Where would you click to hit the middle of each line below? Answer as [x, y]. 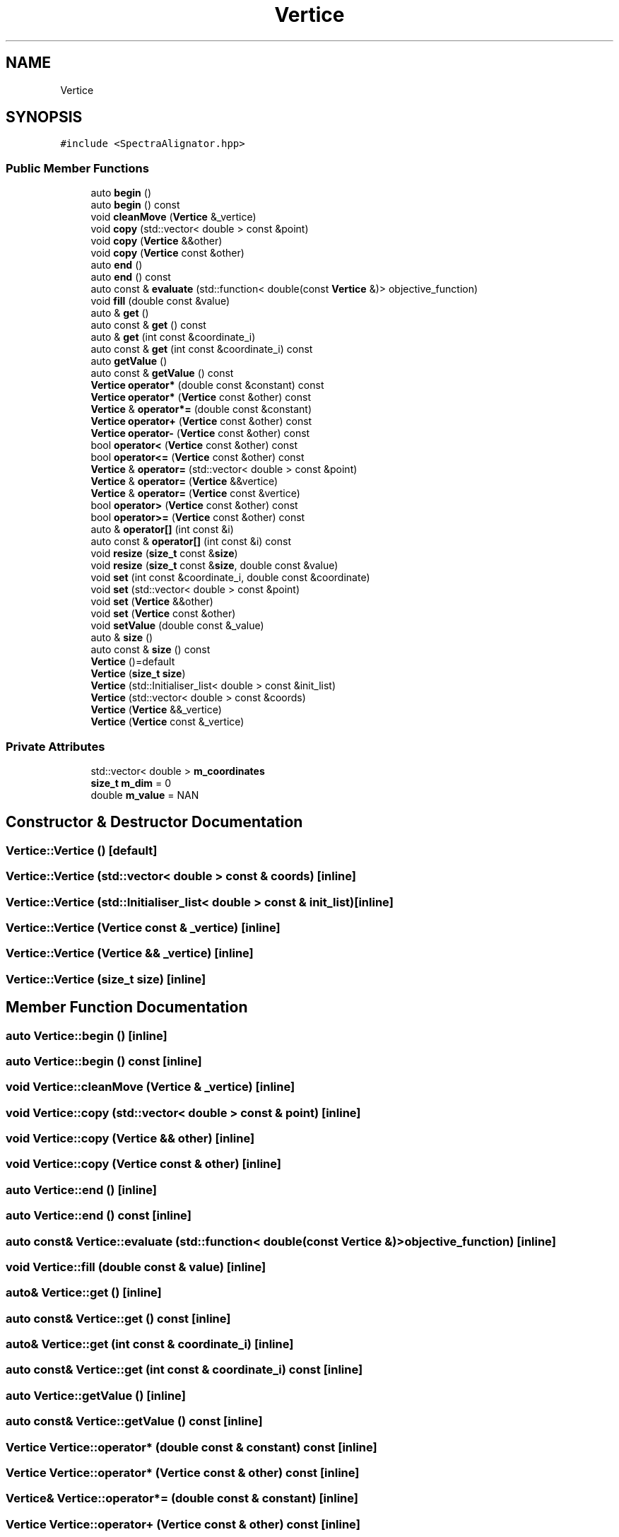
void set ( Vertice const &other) [163, 614]
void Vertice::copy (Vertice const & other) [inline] [143, 1164]
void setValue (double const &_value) [177, 626]
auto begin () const [135, 205]
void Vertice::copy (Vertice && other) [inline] [130, 1138]
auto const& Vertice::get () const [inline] [118, 1318]
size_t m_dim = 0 [131, 783]
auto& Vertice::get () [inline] [84, 1293]
